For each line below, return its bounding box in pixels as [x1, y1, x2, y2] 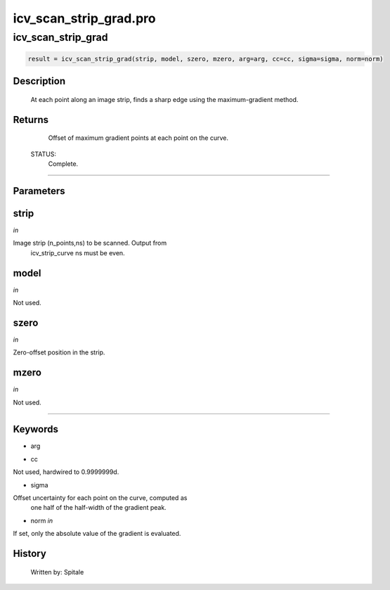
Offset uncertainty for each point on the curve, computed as [13, 494, 188, 502]
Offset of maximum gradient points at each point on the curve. [48, 134, 228, 142]
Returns [13, 113, 49, 126]
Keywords [13, 423, 59, 435]
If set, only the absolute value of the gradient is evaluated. [13, 530, 181, 538]
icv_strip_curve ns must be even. [30, 248, 126, 257]
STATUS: [30, 150, 56, 158]
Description [13, 75, 66, 87]
